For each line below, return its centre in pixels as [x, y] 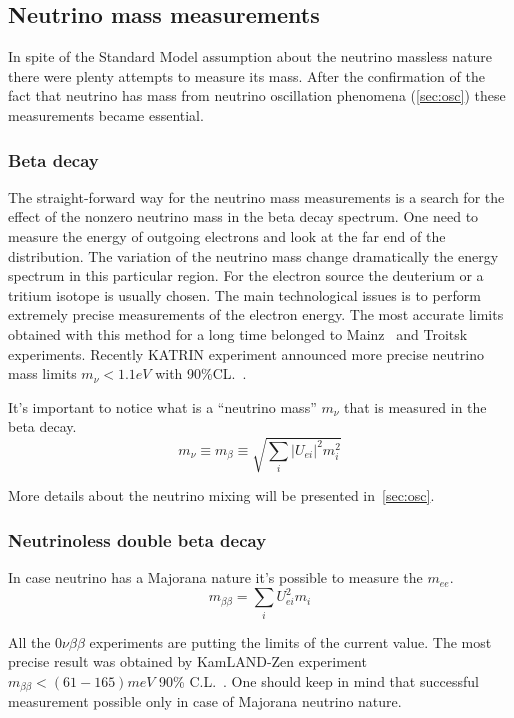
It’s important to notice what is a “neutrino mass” [162, 406]
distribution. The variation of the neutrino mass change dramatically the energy [253, 255]
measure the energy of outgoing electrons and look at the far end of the [227, 235]
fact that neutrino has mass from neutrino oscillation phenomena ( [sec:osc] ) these [257, 95]
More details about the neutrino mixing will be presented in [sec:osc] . [221, 495]
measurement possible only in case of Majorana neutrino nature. [205, 701]
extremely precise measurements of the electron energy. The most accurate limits [256, 314]
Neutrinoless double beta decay [137, 539]
